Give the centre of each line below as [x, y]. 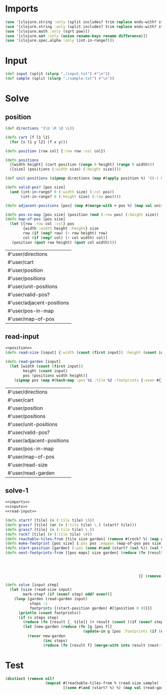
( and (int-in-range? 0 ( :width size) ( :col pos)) [62, 192]
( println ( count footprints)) [49, 613]
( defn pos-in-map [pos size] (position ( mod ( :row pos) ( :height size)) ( [84, 215]
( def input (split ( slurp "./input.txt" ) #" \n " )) [58, 74]
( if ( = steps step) [38, 617]
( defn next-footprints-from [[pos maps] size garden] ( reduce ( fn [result [84, 553]
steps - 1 [39, 603]
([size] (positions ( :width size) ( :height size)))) [65, 169]
